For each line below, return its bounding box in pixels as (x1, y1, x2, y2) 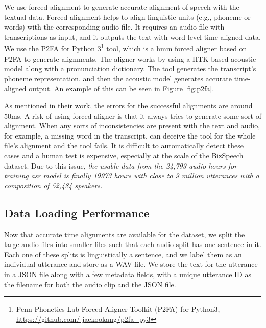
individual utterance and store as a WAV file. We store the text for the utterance (4, 259, 258, 269)
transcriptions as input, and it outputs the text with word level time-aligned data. (4, 31, 261, 42)
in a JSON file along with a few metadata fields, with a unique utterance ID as (4, 268, 251, 279)
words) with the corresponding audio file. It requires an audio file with (4, 21, 225, 32)
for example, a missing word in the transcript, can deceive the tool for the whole (4, 130, 256, 141)
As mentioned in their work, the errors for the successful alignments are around (4, 100, 253, 111)
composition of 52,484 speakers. (4, 180, 103, 190)
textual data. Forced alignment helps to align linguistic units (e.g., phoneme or (4, 11, 251, 22)
